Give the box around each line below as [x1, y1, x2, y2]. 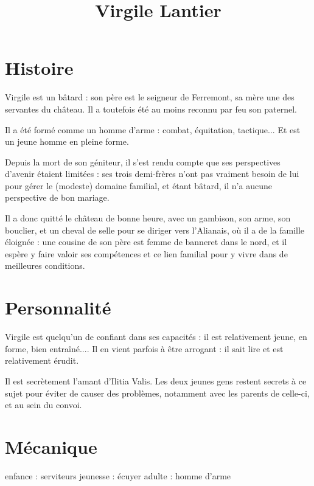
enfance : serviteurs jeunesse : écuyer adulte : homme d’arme [5, 469, 231, 482]
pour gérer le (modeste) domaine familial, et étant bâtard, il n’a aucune [5, 179, 272, 192]
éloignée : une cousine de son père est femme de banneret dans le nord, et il [5, 235, 287, 248]
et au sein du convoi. [5, 398, 82, 411]
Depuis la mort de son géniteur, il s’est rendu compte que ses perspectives [5, 155, 281, 168]
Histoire [5, 55, 74, 80]
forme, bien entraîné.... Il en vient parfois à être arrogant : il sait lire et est [5, 342, 284, 355]
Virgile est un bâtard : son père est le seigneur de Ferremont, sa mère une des [5, 91, 295, 103]
